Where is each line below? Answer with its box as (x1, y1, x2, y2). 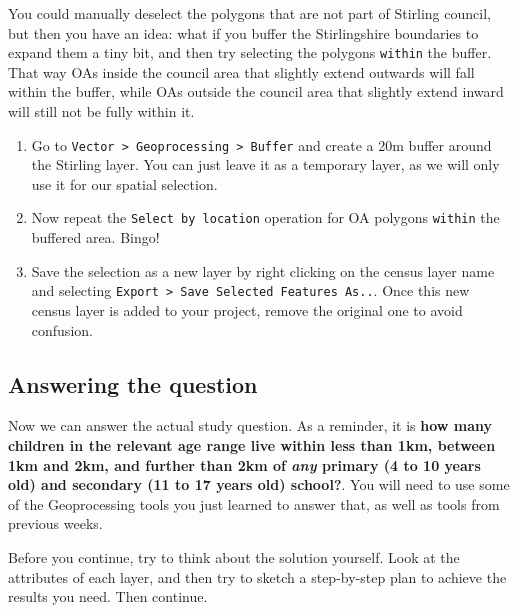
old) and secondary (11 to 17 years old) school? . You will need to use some (8, 474, 510, 495)
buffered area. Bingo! (31, 227, 160, 248)
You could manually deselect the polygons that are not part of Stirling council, (8, 3, 491, 23)
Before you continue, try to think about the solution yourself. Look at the (8, 546, 460, 567)
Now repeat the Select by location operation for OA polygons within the (31, 207, 500, 228)
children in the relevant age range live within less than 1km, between (8, 434, 496, 455)
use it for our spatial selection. (31, 173, 218, 194)
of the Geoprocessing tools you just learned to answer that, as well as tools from (8, 493, 500, 514)
